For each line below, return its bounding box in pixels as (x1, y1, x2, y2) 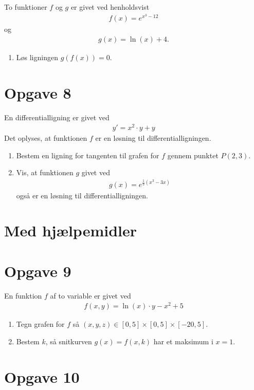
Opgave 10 (4, 366, 80, 387)
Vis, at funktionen (16, 167, 74, 178)
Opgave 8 (4, 82, 71, 103)
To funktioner (4, 2, 47, 12)
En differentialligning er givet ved (4, 112, 110, 122)
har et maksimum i (153, 336, 213, 346)
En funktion (4, 290, 42, 301)
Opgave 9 (4, 260, 71, 281)
